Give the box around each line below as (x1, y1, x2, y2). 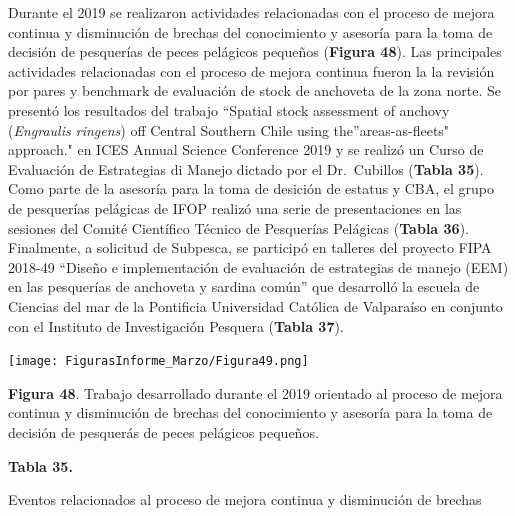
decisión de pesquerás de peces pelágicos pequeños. (8, 421, 319, 442)
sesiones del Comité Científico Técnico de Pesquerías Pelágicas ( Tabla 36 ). (8, 217, 469, 238)
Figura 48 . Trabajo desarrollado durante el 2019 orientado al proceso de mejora (8, 382, 503, 403)
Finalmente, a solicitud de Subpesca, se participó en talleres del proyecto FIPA (8, 237, 492, 258)
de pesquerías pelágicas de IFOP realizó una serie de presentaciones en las (8, 197, 462, 218)
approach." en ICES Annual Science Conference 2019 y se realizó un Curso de (8, 139, 484, 160)
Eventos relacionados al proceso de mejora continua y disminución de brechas (8, 489, 482, 510)
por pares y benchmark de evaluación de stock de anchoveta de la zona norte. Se (8, 80, 501, 101)
